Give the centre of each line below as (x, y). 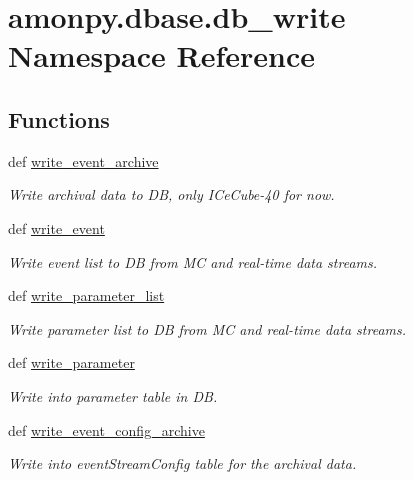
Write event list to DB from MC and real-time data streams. (193, 261)
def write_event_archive (83, 160)
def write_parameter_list (86, 295)
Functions (59, 118)
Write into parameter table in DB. (113, 395)
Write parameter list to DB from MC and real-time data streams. (207, 328)
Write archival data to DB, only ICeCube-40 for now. (171, 194)
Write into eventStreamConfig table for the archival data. (182, 463)
